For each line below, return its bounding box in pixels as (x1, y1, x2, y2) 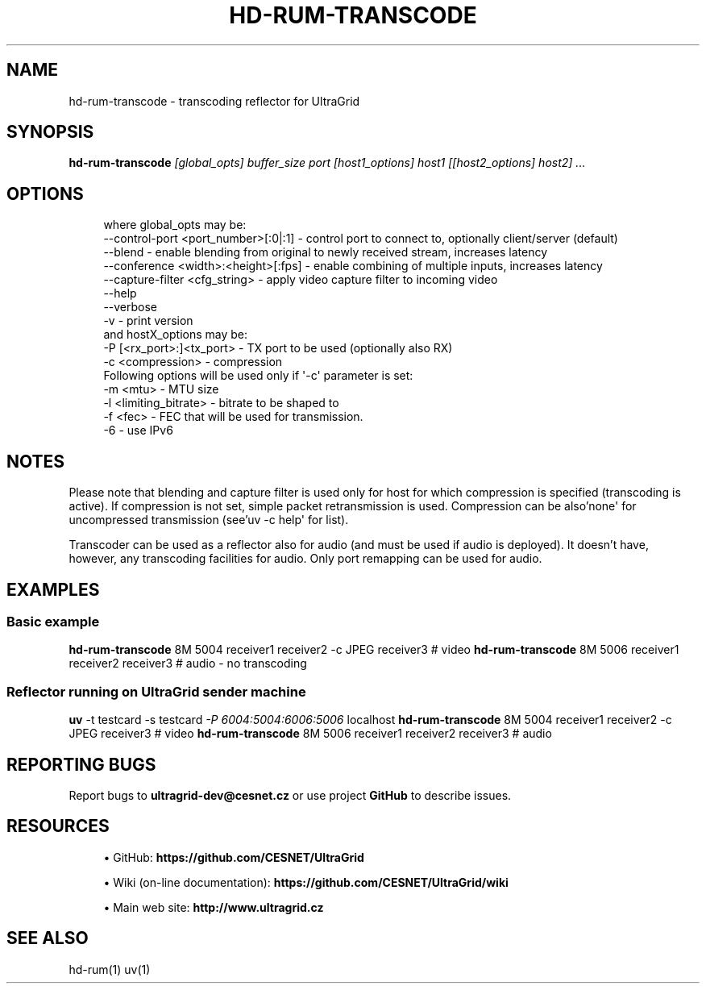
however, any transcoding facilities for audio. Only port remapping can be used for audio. (69, 551, 542, 566)
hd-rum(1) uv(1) (69, 962, 151, 976)
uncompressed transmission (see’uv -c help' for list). (69, 513, 349, 527)
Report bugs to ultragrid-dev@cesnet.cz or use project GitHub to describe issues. (69, 788, 512, 802)
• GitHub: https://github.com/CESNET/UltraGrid (103, 850, 364, 864)
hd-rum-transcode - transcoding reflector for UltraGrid (69, 94, 360, 108)
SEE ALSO (6, 928, 89, 949)
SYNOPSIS (6, 122, 94, 143)
